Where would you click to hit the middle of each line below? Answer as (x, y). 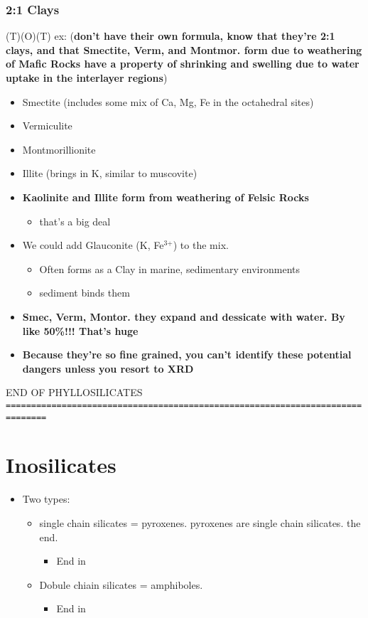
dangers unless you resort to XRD (108, 368)
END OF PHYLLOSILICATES (74, 392)
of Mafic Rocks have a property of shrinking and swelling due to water (183, 64)
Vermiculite (47, 126)
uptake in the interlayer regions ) (87, 78)
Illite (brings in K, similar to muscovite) (110, 173)
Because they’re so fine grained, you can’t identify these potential (187, 355)
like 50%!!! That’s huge (80, 330)
